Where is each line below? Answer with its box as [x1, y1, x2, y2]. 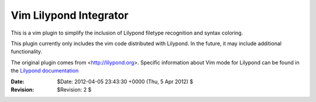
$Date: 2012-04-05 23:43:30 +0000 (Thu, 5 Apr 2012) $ [57, 78, 193, 85]
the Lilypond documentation [11, 67, 79, 74]
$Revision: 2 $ [57, 86, 92, 93]
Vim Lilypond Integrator [11, 9, 129, 22]
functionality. [11, 48, 43, 55]
